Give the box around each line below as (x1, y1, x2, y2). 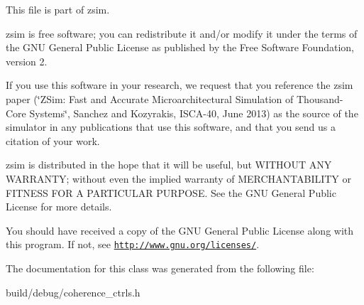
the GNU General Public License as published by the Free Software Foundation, (6, 40, 354, 55)
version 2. (6, 53, 48, 68)
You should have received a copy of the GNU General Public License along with (6, 223, 354, 237)
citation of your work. (6, 133, 100, 148)
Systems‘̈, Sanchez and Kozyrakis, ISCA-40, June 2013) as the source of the (29, 105, 358, 120)
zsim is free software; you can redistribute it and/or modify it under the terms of (6, 26, 358, 41)
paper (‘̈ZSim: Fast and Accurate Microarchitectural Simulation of (6, 91, 294, 106)
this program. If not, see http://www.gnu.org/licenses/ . (6, 237, 260, 252)
